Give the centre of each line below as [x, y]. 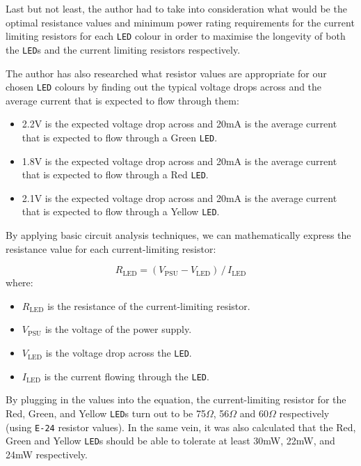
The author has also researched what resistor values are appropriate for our [166, 73]
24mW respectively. [47, 454]
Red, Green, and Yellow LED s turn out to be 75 [106, 413]
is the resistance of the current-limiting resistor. [149, 305]
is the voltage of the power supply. [118, 329]
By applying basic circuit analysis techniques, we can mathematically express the [178, 235]
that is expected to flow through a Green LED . [120, 137]
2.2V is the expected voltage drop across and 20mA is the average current [179, 124]
